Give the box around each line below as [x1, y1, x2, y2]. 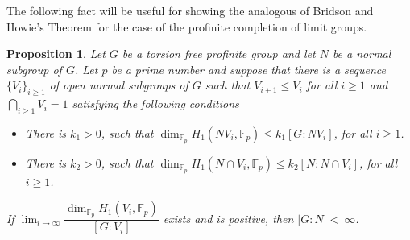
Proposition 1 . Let [6, 45, 106, 62]
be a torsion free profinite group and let [122, 45, 316, 62]
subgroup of [6, 60, 62, 77]
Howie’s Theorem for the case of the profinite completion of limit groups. [6, 18, 367, 35]
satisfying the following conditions [72, 95, 239, 112]
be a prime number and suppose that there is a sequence [111, 60, 386, 77]
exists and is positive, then [163, 209, 294, 226]
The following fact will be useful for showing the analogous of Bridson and [6, 2, 374, 19]
